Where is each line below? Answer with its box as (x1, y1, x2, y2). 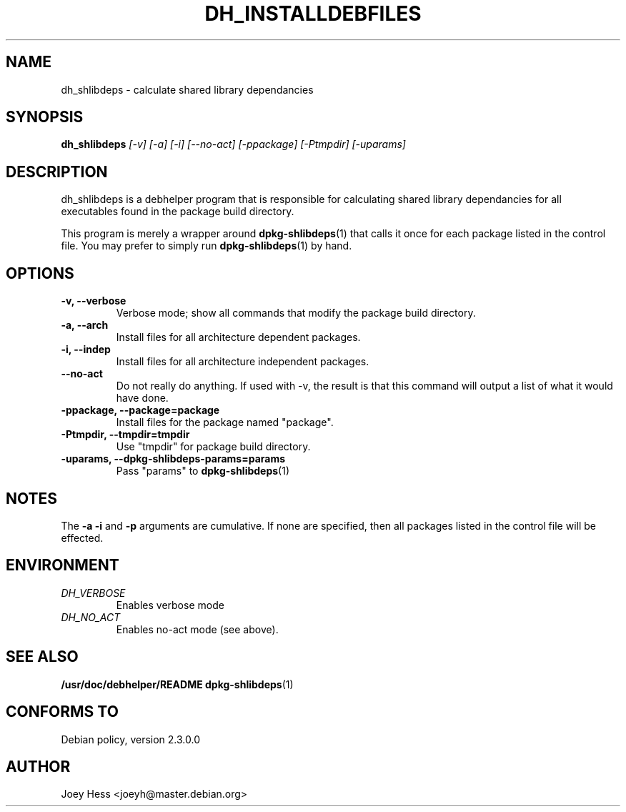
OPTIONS (6, 264, 74, 282)
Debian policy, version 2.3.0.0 (61, 733, 200, 746)
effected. (61, 531, 104, 544)
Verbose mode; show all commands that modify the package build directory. (116, 307, 476, 320)
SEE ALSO (6, 648, 79, 666)
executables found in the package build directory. (61, 205, 294, 218)
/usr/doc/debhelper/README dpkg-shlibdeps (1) (61, 678, 294, 690)
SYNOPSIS (6, 108, 84, 127)
